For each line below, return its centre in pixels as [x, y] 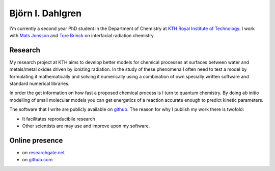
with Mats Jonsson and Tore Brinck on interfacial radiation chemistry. [82, 35]
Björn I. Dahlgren [45, 13]
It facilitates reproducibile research [59, 119]
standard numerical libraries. [39, 83]
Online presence [36, 140]
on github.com [37, 160]
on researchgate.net [43, 152]
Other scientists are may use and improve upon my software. [86, 126]
